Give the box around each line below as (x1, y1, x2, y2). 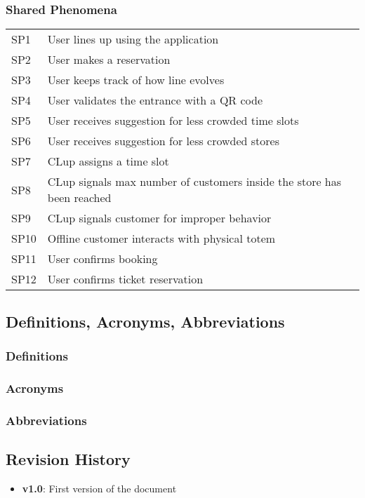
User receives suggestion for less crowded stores (47, 133, 279, 149)
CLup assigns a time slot (47, 153, 169, 170)
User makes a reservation (47, 51, 171, 68)
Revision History (6, 447, 131, 469)
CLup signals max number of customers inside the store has (47, 173, 342, 190)
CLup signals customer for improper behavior (47, 210, 272, 227)
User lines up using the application (47, 31, 219, 48)
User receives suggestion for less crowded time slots (47, 112, 299, 129)
